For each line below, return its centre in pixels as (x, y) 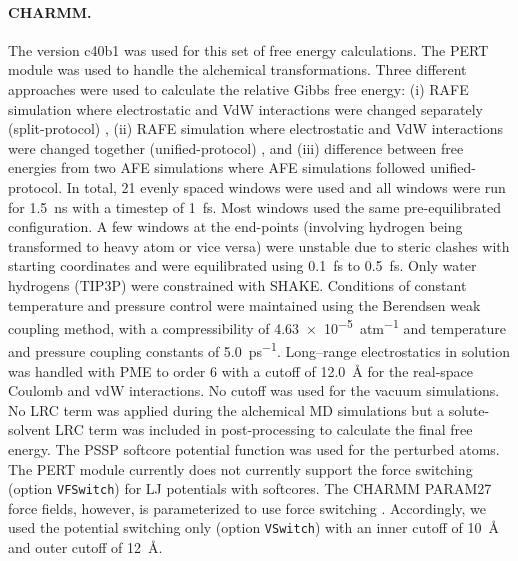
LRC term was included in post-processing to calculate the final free (264, 429)
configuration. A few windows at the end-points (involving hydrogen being (235, 226)
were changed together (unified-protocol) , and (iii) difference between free (236, 147)
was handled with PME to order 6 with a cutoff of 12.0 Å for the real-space (241, 370)
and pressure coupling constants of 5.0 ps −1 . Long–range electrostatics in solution (259, 350)
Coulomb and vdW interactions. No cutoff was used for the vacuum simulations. (254, 390)
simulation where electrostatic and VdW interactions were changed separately (245, 108)
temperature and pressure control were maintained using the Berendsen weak (244, 304)
